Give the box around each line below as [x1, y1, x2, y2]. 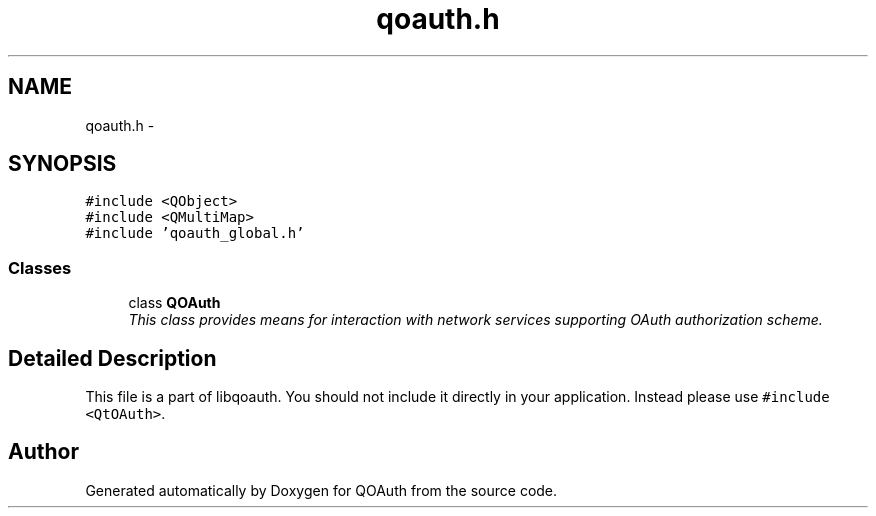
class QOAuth [128, 294, 221, 312]
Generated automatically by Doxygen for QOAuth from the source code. [85, 481, 558, 499]
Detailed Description [8, 345, 217, 371]
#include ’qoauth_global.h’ [85, 225, 305, 242]
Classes [8, 257, 72, 278]
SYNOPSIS [8, 151, 117, 177]
